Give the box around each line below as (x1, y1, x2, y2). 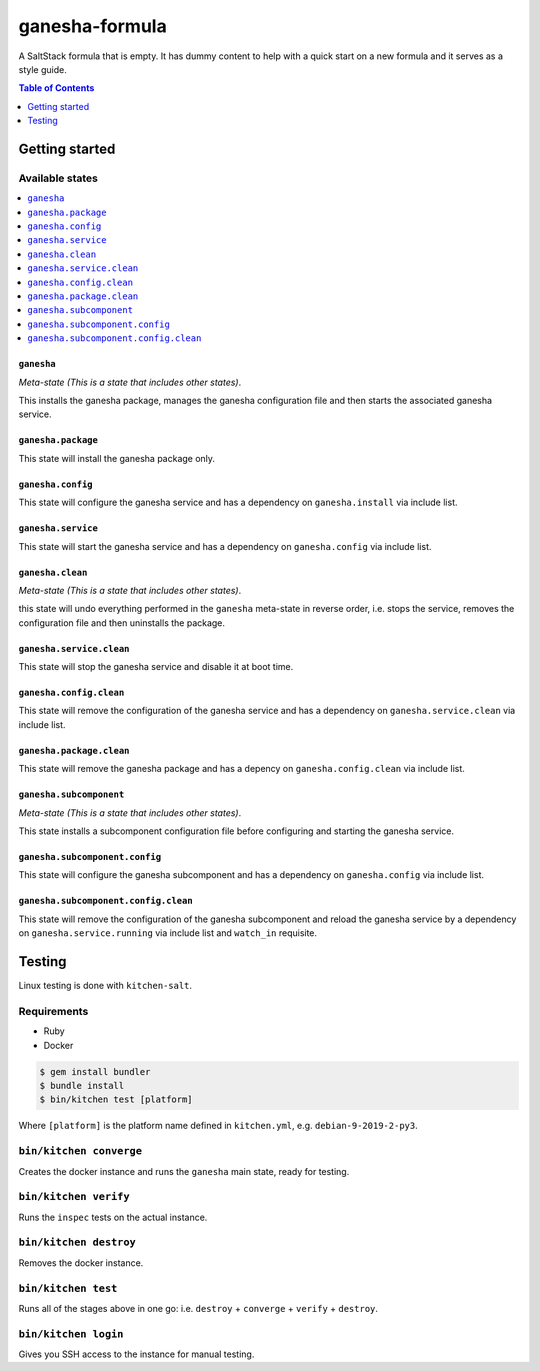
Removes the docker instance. (18, 1256, 144, 1269)
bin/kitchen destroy (18, 1236, 137, 1249)
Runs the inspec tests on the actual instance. (18, 1211, 208, 1223)
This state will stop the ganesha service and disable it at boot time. (18, 661, 294, 673)
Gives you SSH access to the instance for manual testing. (18, 1348, 255, 1360)
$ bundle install (39, 1080, 125, 1092)
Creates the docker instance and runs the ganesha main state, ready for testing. (18, 1165, 350, 1177)
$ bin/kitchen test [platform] (39, 1094, 194, 1105)
